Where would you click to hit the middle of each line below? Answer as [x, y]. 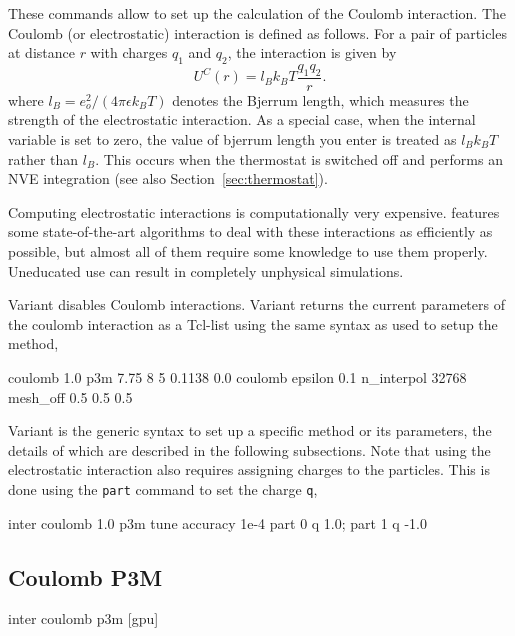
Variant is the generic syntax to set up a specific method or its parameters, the [250, 430]
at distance [41, 52]
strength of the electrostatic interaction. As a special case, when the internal [242, 119]
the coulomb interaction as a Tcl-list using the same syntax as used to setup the [253, 323]
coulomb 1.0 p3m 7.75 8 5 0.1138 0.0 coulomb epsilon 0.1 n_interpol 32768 [237, 376]
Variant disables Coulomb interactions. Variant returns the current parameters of [256, 304]
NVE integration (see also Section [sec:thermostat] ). [168, 178]
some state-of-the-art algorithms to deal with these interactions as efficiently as [250, 231]
